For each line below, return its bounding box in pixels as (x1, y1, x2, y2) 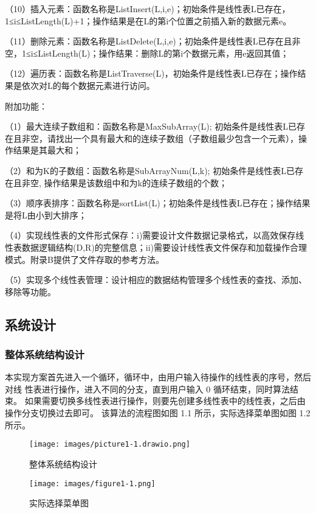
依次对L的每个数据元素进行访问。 (21, 79, 155, 91)
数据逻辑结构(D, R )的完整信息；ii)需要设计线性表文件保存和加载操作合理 (21, 240, 307, 253)
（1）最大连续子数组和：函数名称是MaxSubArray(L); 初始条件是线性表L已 (5, 120, 297, 133)
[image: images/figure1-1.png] (29, 479, 156, 488)
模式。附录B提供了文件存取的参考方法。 (5, 253, 164, 265)
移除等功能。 (5, 285, 56, 298)
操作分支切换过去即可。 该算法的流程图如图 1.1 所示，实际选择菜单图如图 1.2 (5, 407, 311, 419)
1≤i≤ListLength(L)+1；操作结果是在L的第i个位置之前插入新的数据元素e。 (5, 14, 292, 27)
